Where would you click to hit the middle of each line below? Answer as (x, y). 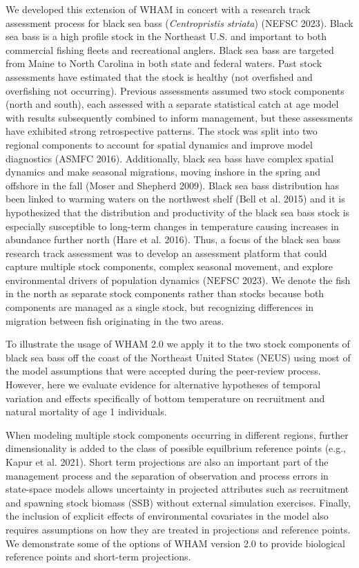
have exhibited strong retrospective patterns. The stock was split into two (162, 131)
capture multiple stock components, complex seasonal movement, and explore (169, 266)
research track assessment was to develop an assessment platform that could (166, 253)
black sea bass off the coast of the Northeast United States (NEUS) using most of (178, 357)
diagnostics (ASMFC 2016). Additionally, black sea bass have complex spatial (170, 158)
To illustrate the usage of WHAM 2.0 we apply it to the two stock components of (178, 344)
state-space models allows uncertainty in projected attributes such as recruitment (177, 489)
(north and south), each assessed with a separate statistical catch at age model (172, 104)
